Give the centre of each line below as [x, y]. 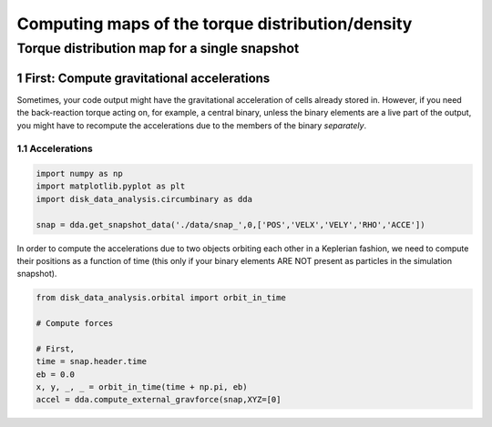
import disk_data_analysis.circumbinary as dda [144, 199]
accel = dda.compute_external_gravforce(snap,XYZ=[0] [159, 400]
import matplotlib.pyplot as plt [111, 186]
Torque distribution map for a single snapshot [158, 48]
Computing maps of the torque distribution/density [215, 24]
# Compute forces [75, 324]
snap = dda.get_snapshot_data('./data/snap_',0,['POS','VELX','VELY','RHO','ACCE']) [231, 224]
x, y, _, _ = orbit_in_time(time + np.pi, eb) [142, 387]
